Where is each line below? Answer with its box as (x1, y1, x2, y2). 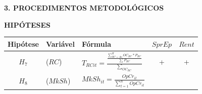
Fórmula (81, 38, 112, 49)
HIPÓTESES (4, 19, 51, 30)
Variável (45, 38, 75, 49)
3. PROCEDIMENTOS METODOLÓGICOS (4, 3, 164, 13)
